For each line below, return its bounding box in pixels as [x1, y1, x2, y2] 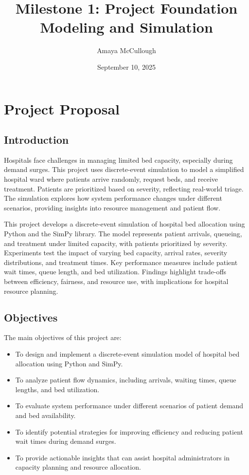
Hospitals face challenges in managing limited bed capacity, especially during [4, 154, 233, 165]
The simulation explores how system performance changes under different [4, 193, 222, 203]
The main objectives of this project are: [4, 332, 122, 342]
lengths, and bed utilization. [15, 384, 100, 394]
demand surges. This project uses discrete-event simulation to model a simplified [4, 164, 244, 174]
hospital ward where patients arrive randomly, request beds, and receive [4, 174, 218, 184]
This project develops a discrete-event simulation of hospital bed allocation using [4, 219, 245, 229]
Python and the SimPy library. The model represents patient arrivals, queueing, [4, 228, 242, 239]
